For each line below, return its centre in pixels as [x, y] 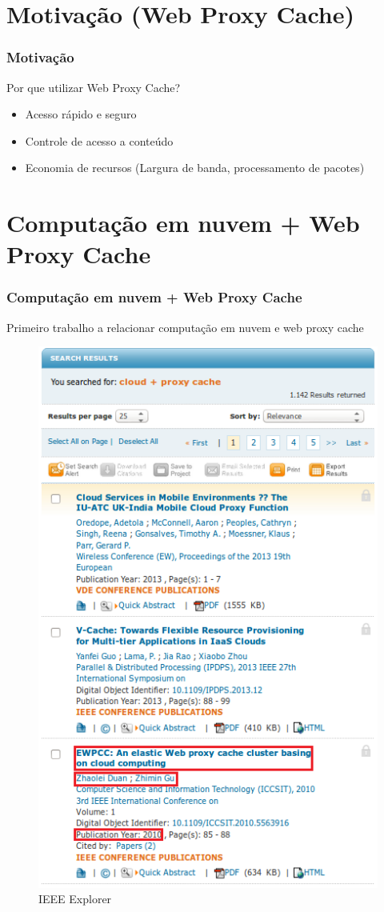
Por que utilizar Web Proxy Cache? [94, 87]
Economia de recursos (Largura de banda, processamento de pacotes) [195, 168]
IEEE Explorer [75, 899]
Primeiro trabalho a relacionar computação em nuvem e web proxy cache [185, 327]
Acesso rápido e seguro [81, 114]
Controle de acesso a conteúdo [99, 140]
